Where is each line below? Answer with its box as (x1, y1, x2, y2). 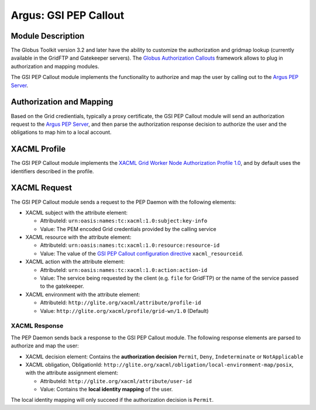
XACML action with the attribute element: (25, 258, 125, 266)
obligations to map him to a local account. (11, 129, 112, 136)
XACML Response (11, 322, 64, 330)
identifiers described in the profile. (11, 167, 94, 175)
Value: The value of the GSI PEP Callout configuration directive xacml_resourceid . (40, 250, 243, 257)
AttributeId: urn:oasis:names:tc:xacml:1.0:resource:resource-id (40, 242, 220, 249)
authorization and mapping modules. (11, 63, 99, 70)
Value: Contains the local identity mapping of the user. (40, 386, 173, 393)
